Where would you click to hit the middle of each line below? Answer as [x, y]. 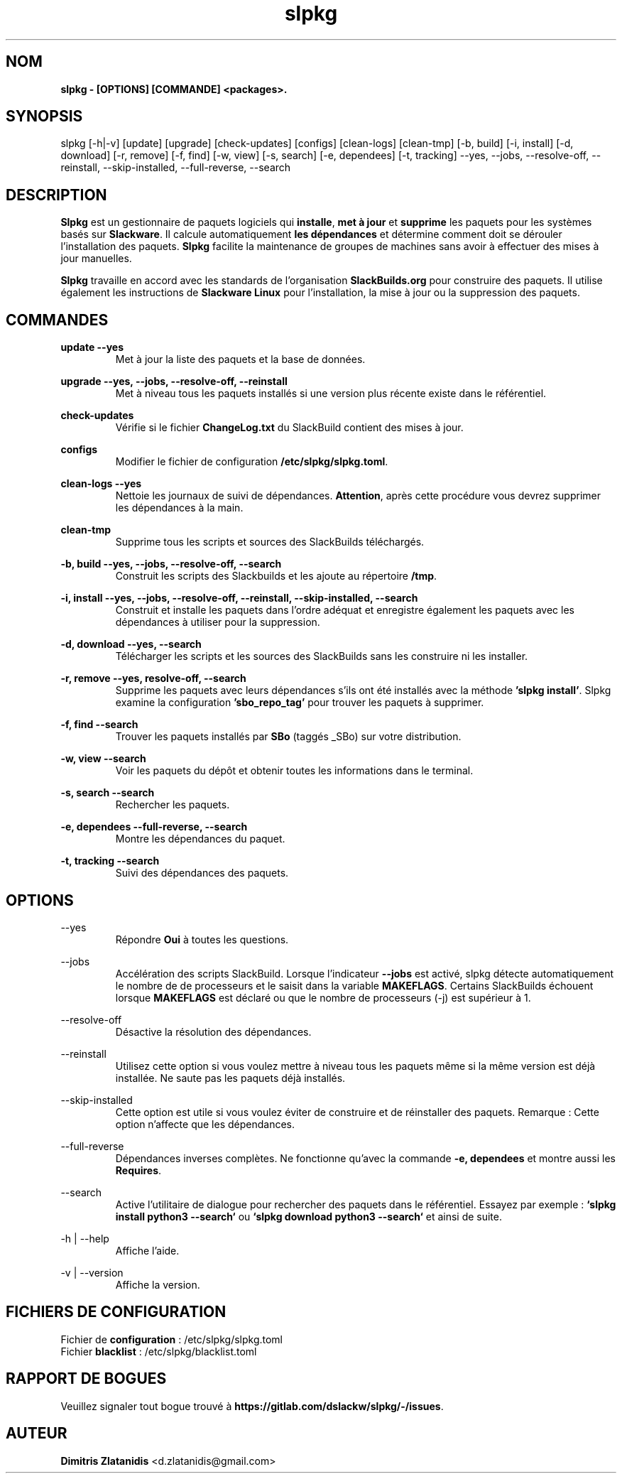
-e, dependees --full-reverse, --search [154, 827]
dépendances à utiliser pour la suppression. [218, 622]
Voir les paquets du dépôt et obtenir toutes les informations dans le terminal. [294, 771]
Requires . [138, 1170]
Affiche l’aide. [147, 1250]
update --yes [92, 347]
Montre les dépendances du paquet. [200, 839]
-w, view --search [103, 759]
